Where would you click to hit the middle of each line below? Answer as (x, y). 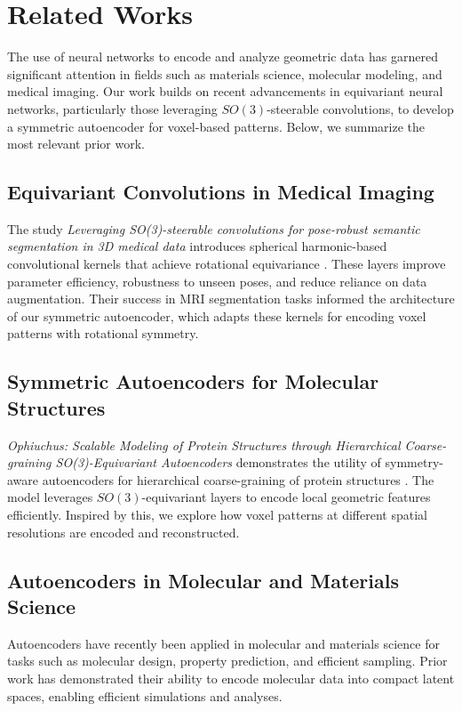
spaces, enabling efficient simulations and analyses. (145, 695)
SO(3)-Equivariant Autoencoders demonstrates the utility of (218, 462)
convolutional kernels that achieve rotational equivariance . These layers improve (227, 264)
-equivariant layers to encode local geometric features (286, 497)
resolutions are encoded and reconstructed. (123, 532)
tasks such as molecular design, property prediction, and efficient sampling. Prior (227, 661)
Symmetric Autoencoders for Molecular (193, 381)
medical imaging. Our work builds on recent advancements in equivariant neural (225, 91)
